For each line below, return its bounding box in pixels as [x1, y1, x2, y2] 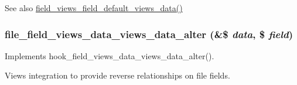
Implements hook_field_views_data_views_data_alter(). [5, 49, 214, 62]
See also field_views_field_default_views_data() [5, 2, 183, 13]
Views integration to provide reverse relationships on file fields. [5, 69, 230, 81]
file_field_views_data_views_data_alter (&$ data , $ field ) [5, 26, 293, 41]
